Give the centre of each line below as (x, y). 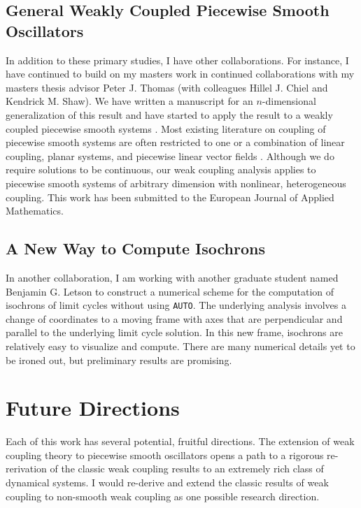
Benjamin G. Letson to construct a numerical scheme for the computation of (170, 291)
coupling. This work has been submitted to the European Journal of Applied (170, 197)
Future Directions (93, 408)
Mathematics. (35, 211)
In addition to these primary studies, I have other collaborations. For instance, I (177, 60)
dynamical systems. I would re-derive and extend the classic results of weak (167, 482)
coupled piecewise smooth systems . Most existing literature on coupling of (166, 128)
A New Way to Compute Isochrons (135, 248)
